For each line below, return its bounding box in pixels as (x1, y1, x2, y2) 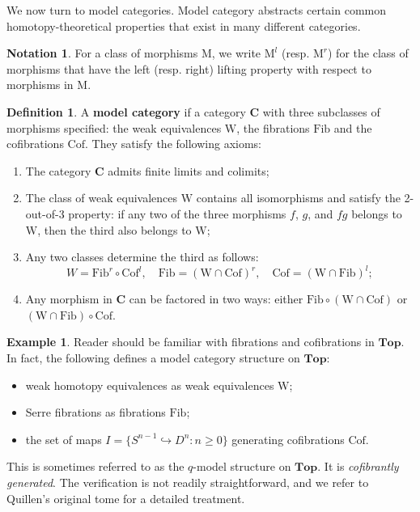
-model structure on (193, 458, 291, 475)
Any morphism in (25, 290, 112, 307)
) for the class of (328, 44, 409, 61)
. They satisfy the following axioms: (84, 135, 261, 152)
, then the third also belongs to (37, 221, 192, 238)
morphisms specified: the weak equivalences (6, 119, 222, 136)
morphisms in (6, 76, 74, 93)
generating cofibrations (231, 430, 345, 447)
